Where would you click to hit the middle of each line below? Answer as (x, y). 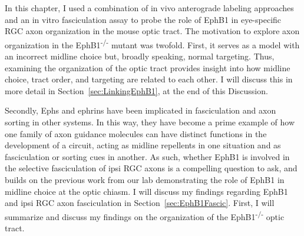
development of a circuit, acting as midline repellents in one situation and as (143, 145)
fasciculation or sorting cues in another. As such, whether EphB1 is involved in (147, 156)
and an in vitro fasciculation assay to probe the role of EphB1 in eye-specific (143, 19)
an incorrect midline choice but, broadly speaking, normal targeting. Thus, (140, 56)
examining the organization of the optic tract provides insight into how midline (148, 67)
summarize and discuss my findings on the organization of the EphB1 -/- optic (145, 215)
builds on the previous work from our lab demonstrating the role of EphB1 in (145, 179)
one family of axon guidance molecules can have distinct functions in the (136, 133)
